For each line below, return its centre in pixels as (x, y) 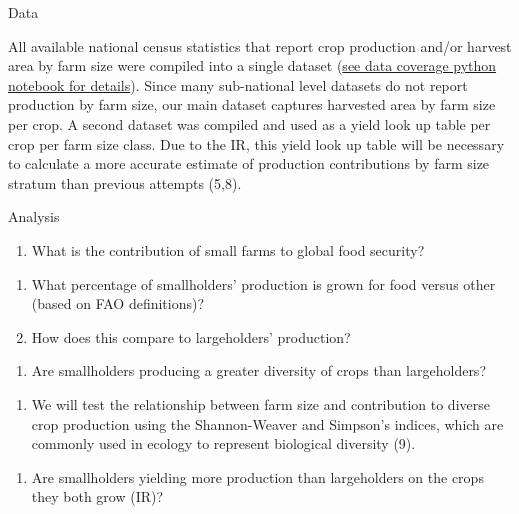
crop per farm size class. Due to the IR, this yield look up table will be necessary (256, 143)
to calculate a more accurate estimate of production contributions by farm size (249, 163)
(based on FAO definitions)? (118, 303)
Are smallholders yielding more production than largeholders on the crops (257, 476)
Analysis (34, 216)
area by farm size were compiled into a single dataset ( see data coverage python (252, 65)
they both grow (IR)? (97, 496)
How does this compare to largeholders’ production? (191, 336)
